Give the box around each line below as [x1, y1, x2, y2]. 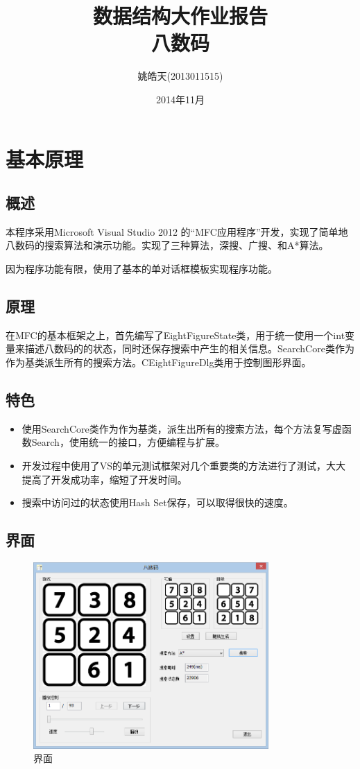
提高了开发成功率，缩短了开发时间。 [22, 472, 187, 486]
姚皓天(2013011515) [137, 69, 223, 83]
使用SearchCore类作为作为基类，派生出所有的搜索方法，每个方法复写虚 [22, 421, 342, 435]
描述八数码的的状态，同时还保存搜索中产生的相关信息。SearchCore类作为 [24, 341, 354, 356]
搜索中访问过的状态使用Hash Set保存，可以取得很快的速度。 [22, 495, 293, 510]
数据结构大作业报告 [92, 1, 268, 30]
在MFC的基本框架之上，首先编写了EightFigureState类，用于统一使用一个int [6, 327, 345, 342]
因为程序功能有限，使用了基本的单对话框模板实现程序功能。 [6, 261, 277, 276]
